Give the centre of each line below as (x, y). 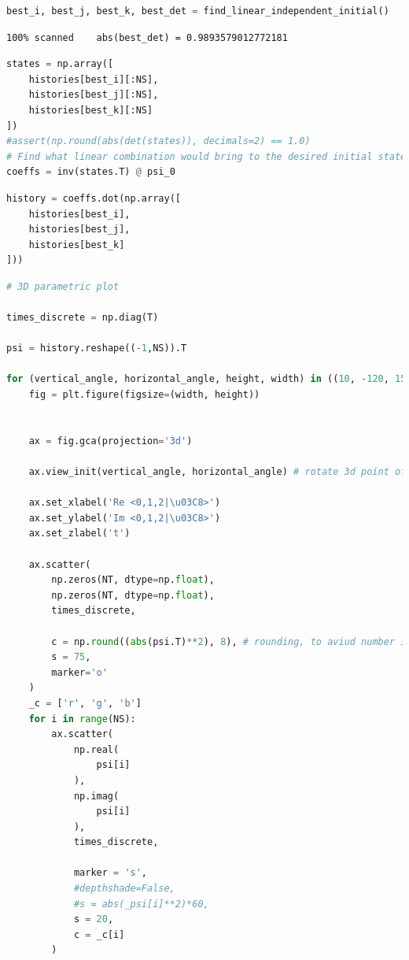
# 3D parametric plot (63, 286)
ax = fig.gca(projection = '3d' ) (111, 441)
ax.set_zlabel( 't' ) (79, 534)
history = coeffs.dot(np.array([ (94, 198)
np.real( (96, 749)
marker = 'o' (79, 672)
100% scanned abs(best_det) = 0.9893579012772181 (147, 37)
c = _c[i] (99, 934)
